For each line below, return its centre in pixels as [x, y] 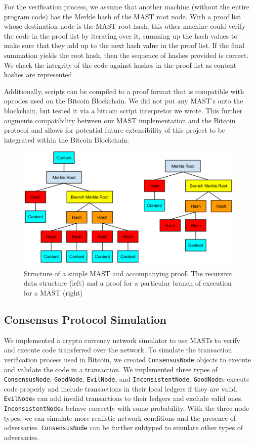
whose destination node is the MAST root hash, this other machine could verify [125, 26]
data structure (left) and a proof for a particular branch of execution [128, 283]
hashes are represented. [39, 74]
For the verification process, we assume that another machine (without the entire [127, 6]
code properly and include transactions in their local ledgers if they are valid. [121, 388]
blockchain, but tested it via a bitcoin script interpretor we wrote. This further [123, 110]
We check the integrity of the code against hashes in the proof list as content [120, 65]
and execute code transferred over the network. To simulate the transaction [118, 350]
